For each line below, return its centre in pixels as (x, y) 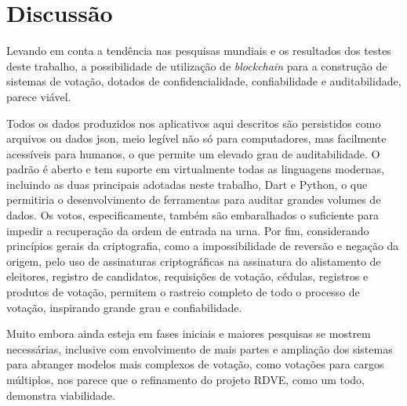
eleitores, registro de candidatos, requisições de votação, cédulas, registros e (187, 276)
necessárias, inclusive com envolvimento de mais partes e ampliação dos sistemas (200, 348)
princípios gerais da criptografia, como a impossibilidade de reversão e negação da (203, 246)
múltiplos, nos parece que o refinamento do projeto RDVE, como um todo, (186, 379)
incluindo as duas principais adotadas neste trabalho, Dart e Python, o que (187, 184)
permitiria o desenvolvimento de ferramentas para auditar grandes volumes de (194, 199)
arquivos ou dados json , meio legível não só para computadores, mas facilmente (196, 138)
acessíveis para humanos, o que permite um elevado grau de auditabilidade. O (193, 153)
